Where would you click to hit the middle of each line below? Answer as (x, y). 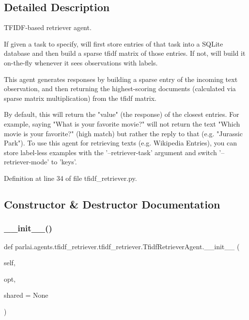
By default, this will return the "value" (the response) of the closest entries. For (122, 114)
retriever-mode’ (27, 162)
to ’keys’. (64, 162)
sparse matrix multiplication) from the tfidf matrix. (80, 98)
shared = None (26, 295)
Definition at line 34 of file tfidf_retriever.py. (70, 178)
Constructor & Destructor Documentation (112, 204)
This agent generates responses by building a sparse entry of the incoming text (121, 79)
